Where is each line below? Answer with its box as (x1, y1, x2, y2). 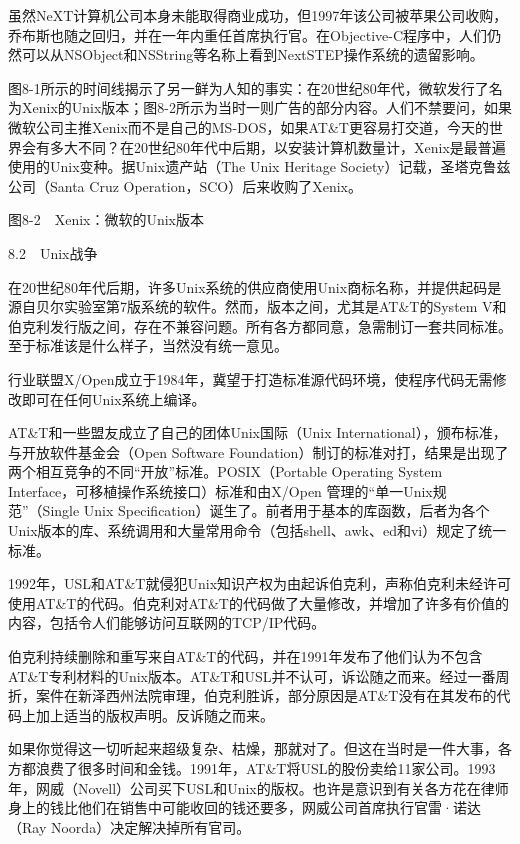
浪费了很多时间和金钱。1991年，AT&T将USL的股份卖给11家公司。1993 (35, 758, 496, 778)
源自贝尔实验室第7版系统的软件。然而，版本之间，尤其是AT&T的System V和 (8, 296, 507, 317)
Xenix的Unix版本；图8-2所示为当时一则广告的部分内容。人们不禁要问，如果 (21, 97, 513, 118)
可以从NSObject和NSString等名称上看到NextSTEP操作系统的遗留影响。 (21, 44, 484, 65)
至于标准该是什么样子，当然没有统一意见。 (8, 335, 288, 356)
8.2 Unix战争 (8, 242, 98, 263)
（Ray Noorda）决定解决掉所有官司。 (8, 816, 251, 837)
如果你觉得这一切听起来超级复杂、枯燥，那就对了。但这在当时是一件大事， (8, 738, 498, 759)
